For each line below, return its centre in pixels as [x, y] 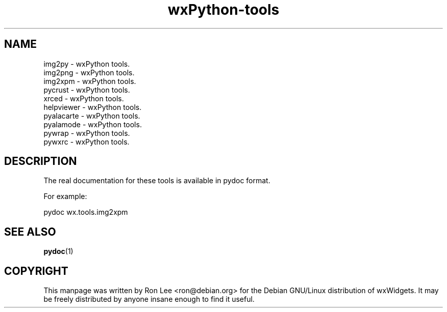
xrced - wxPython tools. [84, 98]
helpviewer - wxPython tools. [93, 107]
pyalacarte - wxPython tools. [92, 116]
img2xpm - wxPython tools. [90, 81]
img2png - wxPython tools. [89, 72]
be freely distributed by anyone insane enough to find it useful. [149, 299]
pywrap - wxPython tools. [87, 133]
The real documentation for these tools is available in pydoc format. [157, 181]
